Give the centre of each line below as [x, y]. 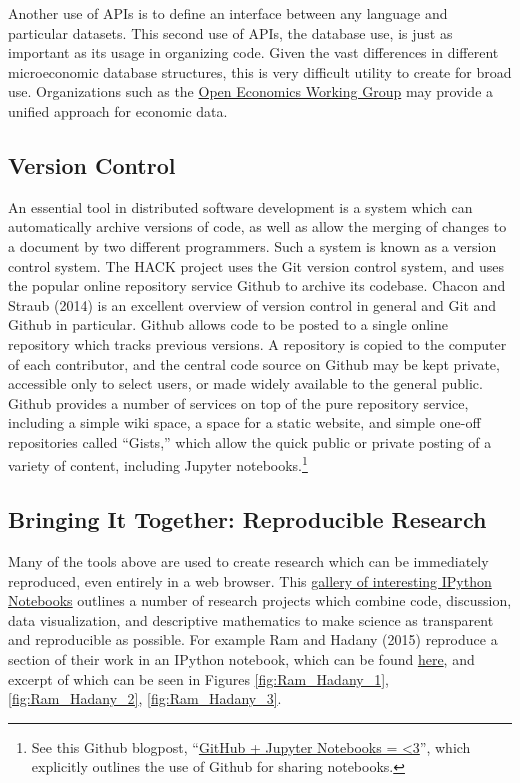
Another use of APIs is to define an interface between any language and [228, 13]
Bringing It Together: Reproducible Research [247, 519]
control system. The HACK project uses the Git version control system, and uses [256, 265]
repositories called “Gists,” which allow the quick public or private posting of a [250, 441]
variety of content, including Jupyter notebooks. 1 [158, 464]
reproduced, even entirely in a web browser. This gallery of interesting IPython [250, 580]
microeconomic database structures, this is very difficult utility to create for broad [260, 71]
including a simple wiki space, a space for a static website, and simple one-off [244, 422]
